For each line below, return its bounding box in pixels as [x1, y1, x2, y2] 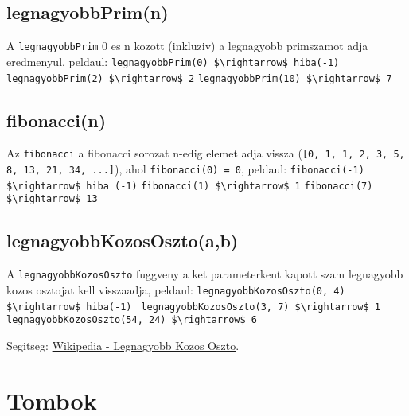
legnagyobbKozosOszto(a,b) [6, 228, 239, 253]
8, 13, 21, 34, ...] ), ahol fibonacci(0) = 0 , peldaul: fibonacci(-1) [6, 161, 364, 177]
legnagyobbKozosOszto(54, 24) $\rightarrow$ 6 [6, 314, 257, 326]
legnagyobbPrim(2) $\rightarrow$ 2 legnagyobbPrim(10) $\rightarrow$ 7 [6, 72, 392, 84]
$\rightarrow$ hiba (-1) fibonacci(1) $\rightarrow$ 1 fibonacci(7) [6, 180, 373, 192]
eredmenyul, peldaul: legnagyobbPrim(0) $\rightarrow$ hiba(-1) [6, 52, 340, 69]
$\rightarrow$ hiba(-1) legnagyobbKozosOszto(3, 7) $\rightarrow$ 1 [6, 301, 380, 313]
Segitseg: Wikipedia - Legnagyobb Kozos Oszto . [6, 336, 240, 353]
